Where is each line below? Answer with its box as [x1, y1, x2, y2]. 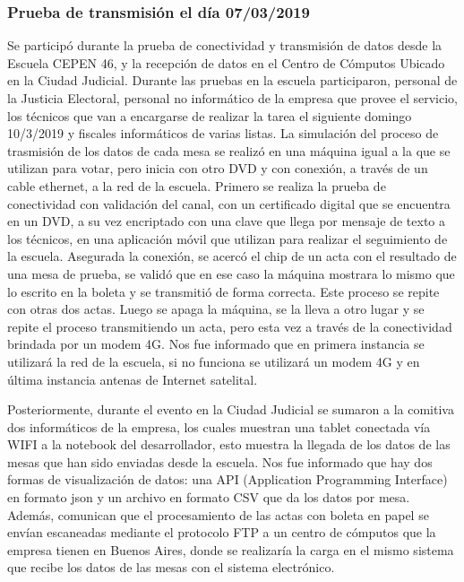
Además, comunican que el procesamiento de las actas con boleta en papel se [7, 505, 429, 524]
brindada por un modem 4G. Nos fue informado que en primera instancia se [7, 334, 425, 353]
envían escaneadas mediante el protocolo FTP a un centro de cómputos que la [7, 523, 436, 542]
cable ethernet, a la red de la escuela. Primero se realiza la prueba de [7, 176, 386, 195]
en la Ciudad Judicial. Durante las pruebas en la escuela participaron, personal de [7, 71, 458, 90]
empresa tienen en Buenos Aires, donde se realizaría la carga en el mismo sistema [7, 540, 454, 559]
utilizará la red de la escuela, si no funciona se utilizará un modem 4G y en [7, 352, 420, 370]
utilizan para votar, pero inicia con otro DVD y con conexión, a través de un [7, 159, 428, 178]
